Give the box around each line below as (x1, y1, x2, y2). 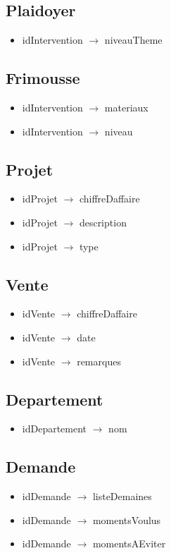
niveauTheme (104, 32, 163, 47)
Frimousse (6, 67, 80, 89)
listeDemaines (92, 489, 152, 504)
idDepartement (22, 421, 87, 436)
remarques (77, 353, 121, 368)
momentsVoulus (92, 512, 161, 527)
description (79, 214, 127, 229)
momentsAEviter (92, 536, 166, 551)
